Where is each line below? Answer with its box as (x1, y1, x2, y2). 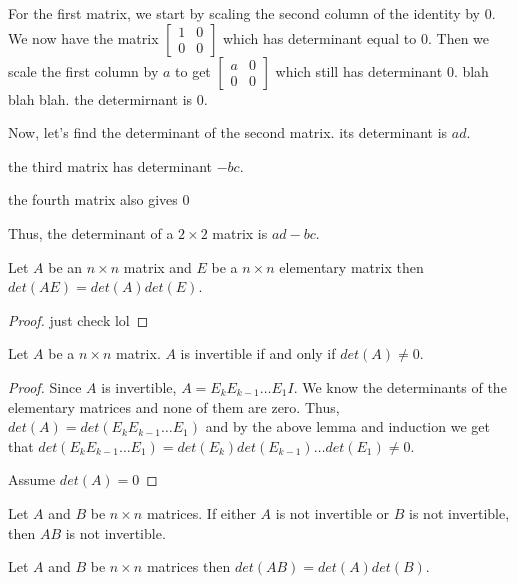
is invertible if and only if (180, 343, 336, 364)
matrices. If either (146, 502, 256, 523)
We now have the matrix (8, 27, 159, 48)
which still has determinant (275, 60, 443, 81)
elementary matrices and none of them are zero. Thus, (8, 396, 340, 417)
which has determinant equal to (222, 27, 417, 48)
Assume (8, 469, 56, 490)
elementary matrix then (279, 256, 424, 277)
